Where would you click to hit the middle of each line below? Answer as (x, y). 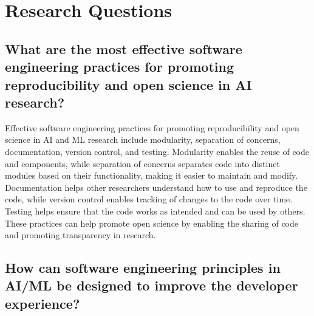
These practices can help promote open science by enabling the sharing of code (152, 223)
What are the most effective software (124, 48)
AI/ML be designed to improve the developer (152, 285)
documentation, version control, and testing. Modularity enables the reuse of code (157, 151)
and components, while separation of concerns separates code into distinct (142, 163)
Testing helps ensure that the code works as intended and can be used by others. (155, 211)
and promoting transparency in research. (80, 235)
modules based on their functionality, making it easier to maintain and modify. (152, 175)
